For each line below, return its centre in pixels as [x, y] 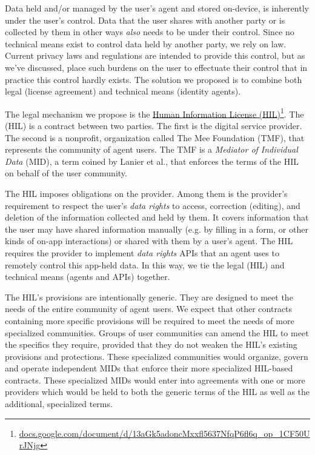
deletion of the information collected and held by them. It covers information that [157, 217]
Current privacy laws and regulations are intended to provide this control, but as [155, 55]
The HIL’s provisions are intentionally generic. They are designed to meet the [149, 297]
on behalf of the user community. [66, 173]
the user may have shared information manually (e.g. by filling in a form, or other [157, 229]
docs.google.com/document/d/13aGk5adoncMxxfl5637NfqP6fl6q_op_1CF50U [164, 433]
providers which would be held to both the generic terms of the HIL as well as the [157, 392]
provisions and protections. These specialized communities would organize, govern [157, 356]
